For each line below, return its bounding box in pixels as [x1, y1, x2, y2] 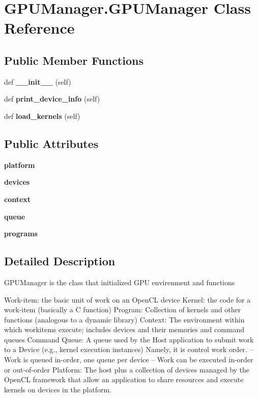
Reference [4, 17, 75, 38]
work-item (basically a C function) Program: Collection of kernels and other [4, 304, 241, 315]
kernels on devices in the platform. [4, 384, 112, 394]
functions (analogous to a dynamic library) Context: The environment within [4, 314, 245, 325]
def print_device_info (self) [4, 93, 100, 104]
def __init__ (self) [4, 76, 71, 87]
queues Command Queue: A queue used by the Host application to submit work [4, 334, 254, 344]
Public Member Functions [4, 52, 144, 68]
